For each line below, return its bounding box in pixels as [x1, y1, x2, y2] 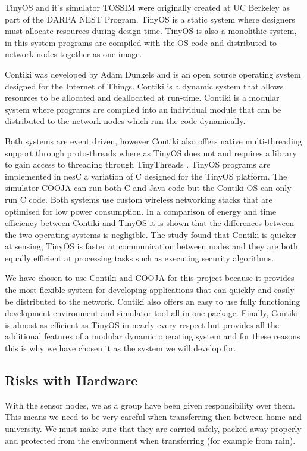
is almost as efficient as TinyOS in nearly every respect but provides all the [5, 318, 280, 330]
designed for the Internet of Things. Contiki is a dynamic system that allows [5, 79, 284, 92]
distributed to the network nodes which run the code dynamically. [5, 115, 246, 127]
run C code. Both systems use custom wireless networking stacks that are [5, 193, 272, 205]
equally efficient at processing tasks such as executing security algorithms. [5, 251, 274, 264]
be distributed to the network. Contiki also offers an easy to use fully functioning [5, 295, 300, 307]
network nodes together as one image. [5, 48, 142, 60]
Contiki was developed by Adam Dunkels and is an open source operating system [5, 67, 301, 80]
